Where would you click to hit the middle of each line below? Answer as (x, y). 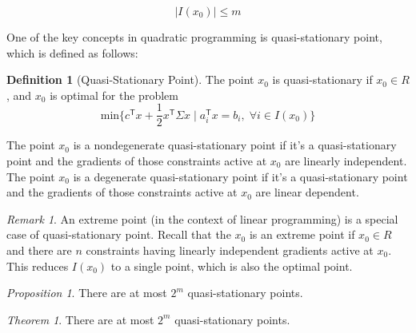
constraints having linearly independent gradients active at (230, 250)
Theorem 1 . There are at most (80, 319)
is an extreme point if (302, 234)
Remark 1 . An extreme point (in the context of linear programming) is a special (202, 218)
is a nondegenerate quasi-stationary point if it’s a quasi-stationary (235, 145)
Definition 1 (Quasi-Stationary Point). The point (130, 79)
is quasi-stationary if (322, 79)
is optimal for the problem (114, 95)
